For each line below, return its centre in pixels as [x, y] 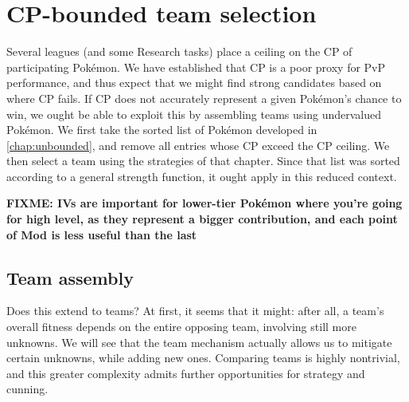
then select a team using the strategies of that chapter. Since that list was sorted [203, 161]
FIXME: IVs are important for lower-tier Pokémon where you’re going [204, 203]
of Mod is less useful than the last [102, 234]
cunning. [27, 389]
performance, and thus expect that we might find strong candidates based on [194, 83]
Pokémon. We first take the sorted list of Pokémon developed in [162, 130]
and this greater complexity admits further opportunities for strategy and [186, 373]
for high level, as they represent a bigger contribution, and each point [202, 219]
